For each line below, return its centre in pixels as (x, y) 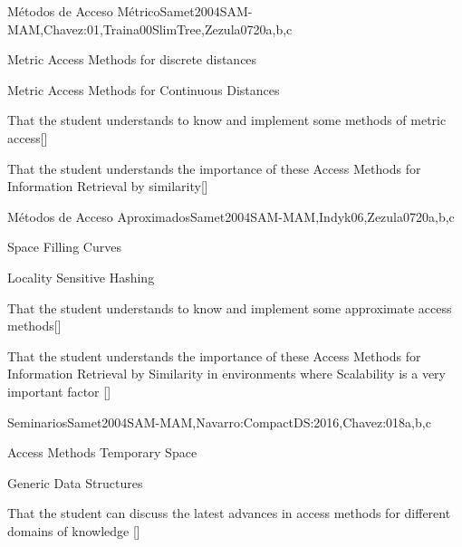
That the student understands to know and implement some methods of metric (227, 120)
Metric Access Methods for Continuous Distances (144, 89)
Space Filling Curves (64, 247)
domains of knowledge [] (74, 530)
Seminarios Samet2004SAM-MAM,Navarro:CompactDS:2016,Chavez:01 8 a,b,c (219, 422)
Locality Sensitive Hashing (81, 277)
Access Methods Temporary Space (102, 452)
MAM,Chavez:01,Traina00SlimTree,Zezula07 (130, 29)
